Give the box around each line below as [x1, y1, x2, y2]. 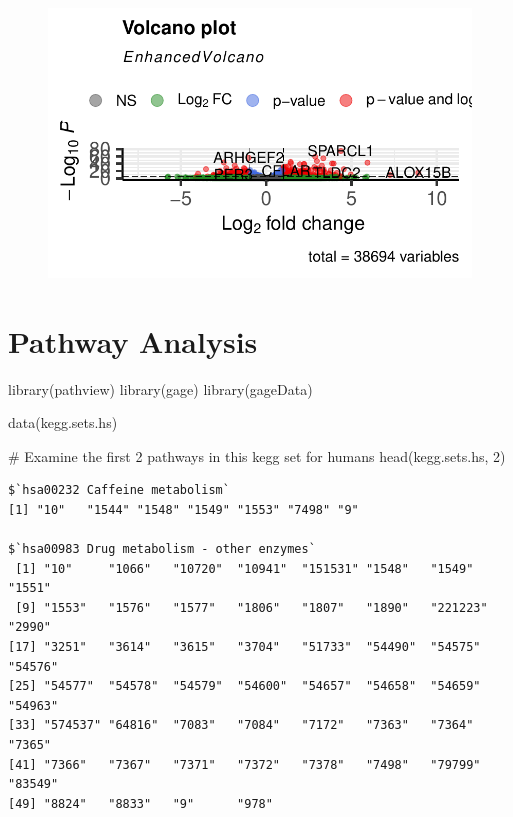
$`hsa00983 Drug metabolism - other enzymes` [8, 542, 316, 557]
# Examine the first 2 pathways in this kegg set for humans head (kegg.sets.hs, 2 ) [8, 445, 506, 466]
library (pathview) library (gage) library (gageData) [8, 378, 313, 399]
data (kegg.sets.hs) [8, 412, 118, 433]
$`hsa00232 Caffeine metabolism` [8, 483, 230, 498]
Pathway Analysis [8, 320, 258, 361]
